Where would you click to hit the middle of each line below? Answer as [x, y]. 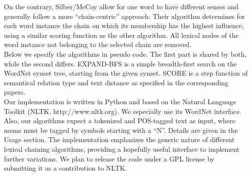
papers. [15, 92]
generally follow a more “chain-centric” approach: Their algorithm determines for [125, 16]
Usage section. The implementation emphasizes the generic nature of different [119, 139]
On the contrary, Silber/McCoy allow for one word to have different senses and [121, 6]
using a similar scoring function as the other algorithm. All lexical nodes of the [121, 35]
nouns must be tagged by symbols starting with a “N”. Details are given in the [121, 130]
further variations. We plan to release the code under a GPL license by [109, 158]
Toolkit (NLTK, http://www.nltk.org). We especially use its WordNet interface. [123, 111]
